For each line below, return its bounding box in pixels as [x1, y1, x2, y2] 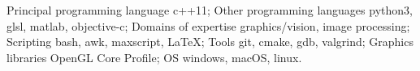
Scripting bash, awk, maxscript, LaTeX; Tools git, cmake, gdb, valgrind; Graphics [6, 33, 414, 50]
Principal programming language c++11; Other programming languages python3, [6, 2, 413, 18]
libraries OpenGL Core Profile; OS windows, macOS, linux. [6, 48, 302, 65]
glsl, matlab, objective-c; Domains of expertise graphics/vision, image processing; [6, 17, 410, 34]
